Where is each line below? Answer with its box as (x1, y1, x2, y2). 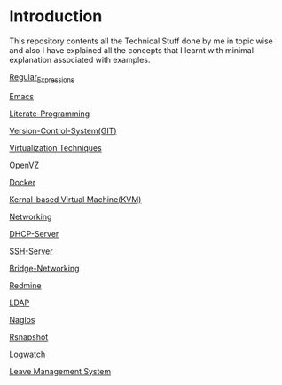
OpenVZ (9, 160, 40, 170)
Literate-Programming (9, 108, 90, 119)
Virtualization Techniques (9, 142, 102, 153)
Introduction (9, 6, 103, 27)
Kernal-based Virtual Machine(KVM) (9, 193, 142, 205)
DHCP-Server (9, 228, 59, 239)
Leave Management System (9, 365, 112, 376)
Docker (9, 177, 36, 187)
